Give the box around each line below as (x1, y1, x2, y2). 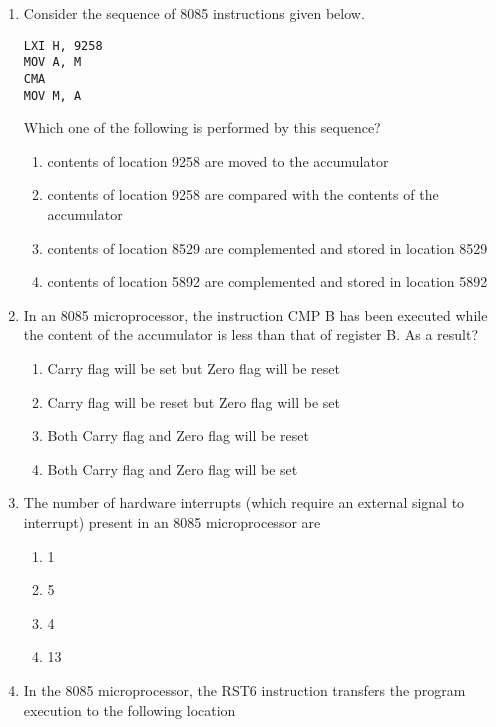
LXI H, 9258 (23, 38, 103, 53)
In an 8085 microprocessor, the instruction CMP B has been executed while (23, 304, 488, 325)
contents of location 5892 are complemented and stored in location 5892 (47, 271, 488, 292)
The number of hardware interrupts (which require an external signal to (23, 492, 465, 513)
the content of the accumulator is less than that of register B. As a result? (23, 324, 478, 345)
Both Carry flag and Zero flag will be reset (47, 425, 309, 446)
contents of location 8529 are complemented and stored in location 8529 (47, 237, 488, 258)
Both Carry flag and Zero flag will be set (47, 458, 298, 479)
